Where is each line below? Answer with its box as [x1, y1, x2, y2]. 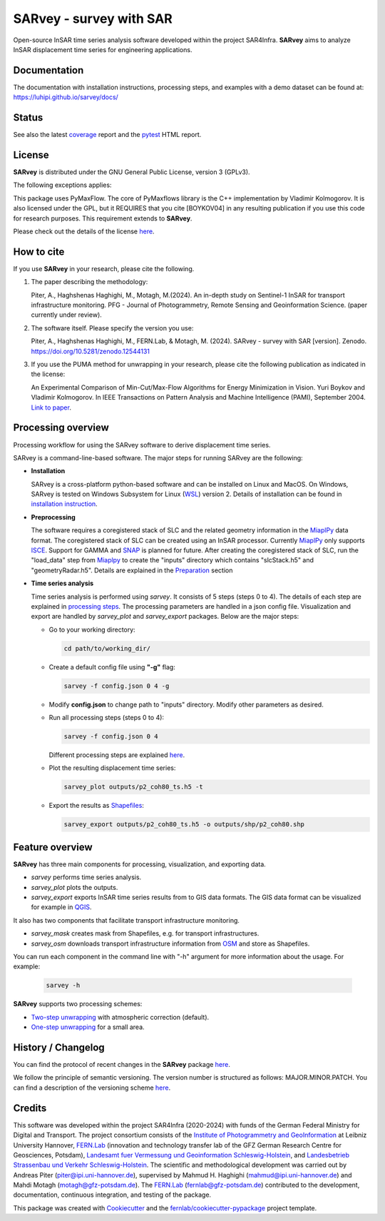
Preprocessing [31, 512, 76, 521]
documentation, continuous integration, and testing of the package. [13, 1190, 212, 1199]
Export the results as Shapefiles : [48, 801, 144, 810]
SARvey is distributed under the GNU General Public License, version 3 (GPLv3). [13, 168, 250, 176]
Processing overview [13, 422, 110, 434]
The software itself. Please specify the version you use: [31, 323, 194, 332]
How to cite [13, 245, 65, 258]
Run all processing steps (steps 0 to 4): [48, 714, 164, 722]
